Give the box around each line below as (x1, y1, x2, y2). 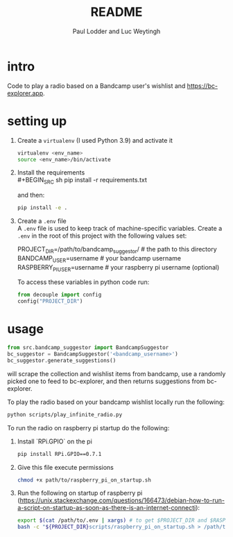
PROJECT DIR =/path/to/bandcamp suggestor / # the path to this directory (17, 245, 217, 255)
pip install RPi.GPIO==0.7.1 (17, 450, 102, 457)
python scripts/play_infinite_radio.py (7, 411, 123, 418)
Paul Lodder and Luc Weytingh (72, 27, 161, 35)
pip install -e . (17, 204, 68, 211)
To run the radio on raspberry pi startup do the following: (7, 423, 170, 432)
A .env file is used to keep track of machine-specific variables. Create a (17, 225, 223, 233)
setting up (7, 113, 67, 129)
